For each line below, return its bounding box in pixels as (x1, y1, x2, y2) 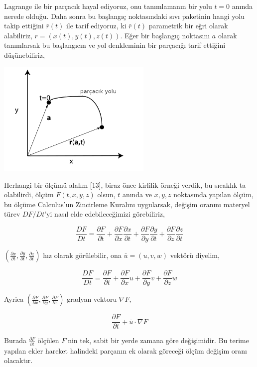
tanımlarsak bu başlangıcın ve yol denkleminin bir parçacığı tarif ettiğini (4, 40, 226, 50)
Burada (4, 335, 26, 346)
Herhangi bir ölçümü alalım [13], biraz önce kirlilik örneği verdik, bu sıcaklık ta (4, 179, 246, 190)
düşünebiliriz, (4, 49, 45, 60)
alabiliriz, (4, 30, 32, 40)
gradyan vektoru (67, 294, 117, 304)
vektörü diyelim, (170, 250, 220, 260)
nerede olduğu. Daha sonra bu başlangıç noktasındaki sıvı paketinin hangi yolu (4, 10, 245, 21)
